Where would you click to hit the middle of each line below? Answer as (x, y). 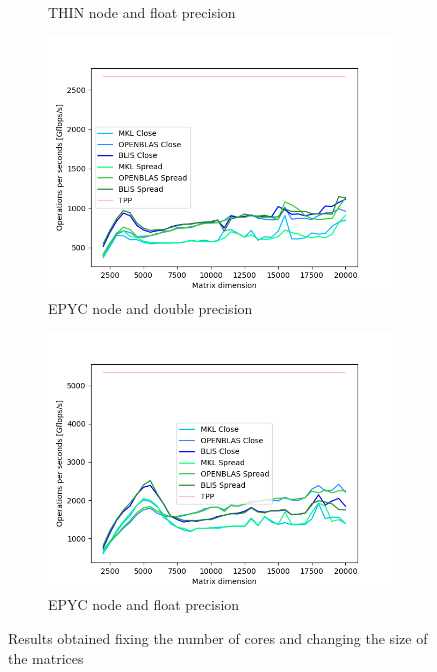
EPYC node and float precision (144, 604)
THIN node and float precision (142, 12)
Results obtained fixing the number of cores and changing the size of (218, 637)
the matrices (46, 657)
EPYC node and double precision (150, 308)
